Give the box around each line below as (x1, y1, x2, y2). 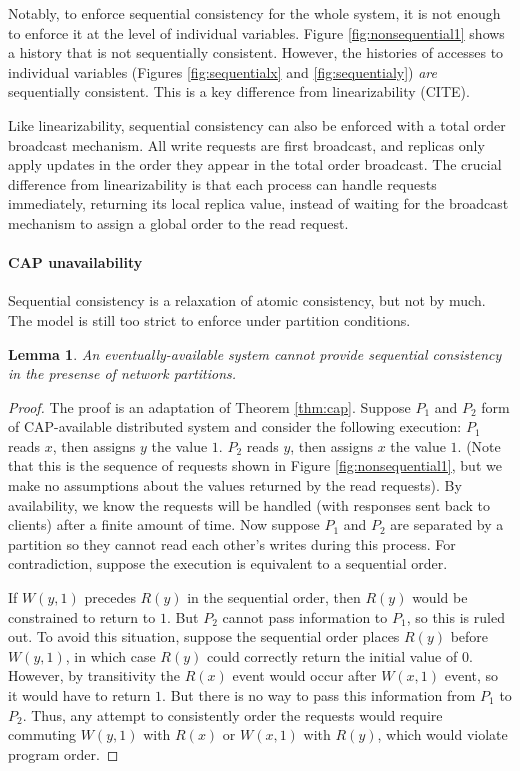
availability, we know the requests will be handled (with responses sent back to (8, 494, 490, 515)
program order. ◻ (8, 743, 119, 764)
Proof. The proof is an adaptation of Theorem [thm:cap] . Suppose (8, 396, 411, 417)
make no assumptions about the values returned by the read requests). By (8, 475, 462, 496)
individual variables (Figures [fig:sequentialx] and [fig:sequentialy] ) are (8, 61, 437, 82)
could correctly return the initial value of (207, 645, 458, 666)
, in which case (65, 645, 156, 666)
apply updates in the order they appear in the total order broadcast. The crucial (8, 154, 502, 175)
